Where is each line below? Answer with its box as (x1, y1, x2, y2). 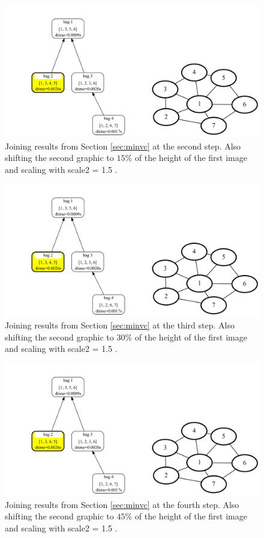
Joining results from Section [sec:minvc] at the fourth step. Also (5, 498, 239, 510)
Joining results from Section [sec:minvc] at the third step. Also (5, 319, 235, 331)
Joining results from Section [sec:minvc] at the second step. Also (5, 139, 241, 152)
